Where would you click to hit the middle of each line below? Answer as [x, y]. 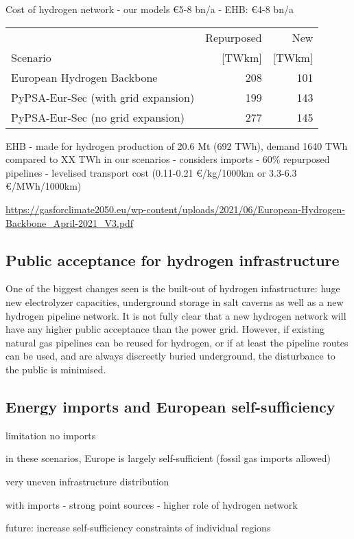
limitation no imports [51, 435]
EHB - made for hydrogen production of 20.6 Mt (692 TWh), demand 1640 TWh [177, 145]
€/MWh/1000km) [44, 186]
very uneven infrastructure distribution [87, 481]
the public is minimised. [56, 369]
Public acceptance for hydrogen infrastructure [173, 260]
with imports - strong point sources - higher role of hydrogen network [152, 504]
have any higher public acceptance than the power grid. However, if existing [165, 329]
